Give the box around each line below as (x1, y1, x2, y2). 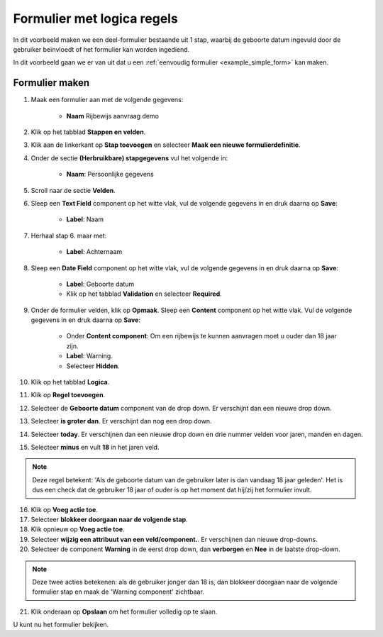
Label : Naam (66, 215, 104, 223)
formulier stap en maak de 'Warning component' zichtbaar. (32, 587, 205, 596)
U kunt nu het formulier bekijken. (13, 621, 109, 629)
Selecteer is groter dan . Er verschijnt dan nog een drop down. (30, 417, 212, 426)
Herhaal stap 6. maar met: (30, 231, 107, 240)
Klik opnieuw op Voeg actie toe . (30, 525, 125, 533)
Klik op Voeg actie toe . (30, 505, 99, 514)
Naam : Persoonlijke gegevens (66, 170, 154, 179)
